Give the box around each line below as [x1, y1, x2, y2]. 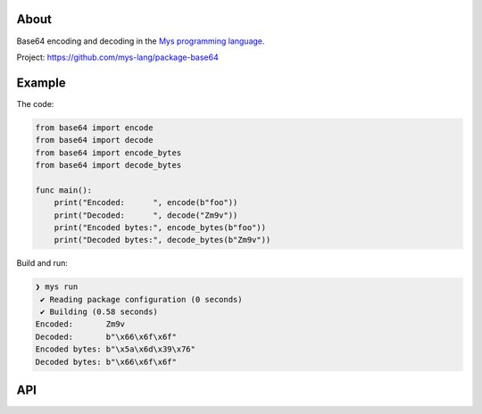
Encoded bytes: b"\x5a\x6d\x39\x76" [35, 344, 196, 354]
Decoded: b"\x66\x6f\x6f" [35, 331, 178, 342]
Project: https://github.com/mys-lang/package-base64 [16, 52, 219, 62]
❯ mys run [35, 282, 79, 292]
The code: [16, 98, 54, 109]
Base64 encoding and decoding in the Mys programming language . [16, 36, 265, 46]
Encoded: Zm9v [35, 319, 125, 329]
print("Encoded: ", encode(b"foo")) [54, 197, 238, 208]
